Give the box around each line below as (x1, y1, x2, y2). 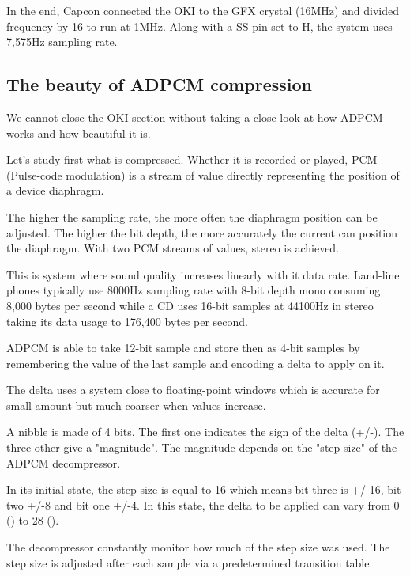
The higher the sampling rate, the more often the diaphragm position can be (6, 208, 378, 225)
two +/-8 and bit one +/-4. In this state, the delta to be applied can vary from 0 (6, 496, 400, 513)
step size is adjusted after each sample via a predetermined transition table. (6, 554, 373, 570)
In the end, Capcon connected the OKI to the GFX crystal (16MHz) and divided (6, 2, 400, 18)
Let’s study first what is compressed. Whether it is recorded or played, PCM (6, 151, 378, 168)
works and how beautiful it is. (6, 124, 151, 141)
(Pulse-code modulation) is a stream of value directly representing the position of (6, 166, 400, 183)
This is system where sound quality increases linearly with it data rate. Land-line (6, 266, 400, 282)
